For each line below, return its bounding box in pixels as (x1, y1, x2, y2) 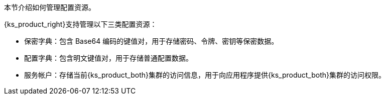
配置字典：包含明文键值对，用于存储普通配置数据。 (24, 54, 193, 62)
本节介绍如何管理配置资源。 (4, 3, 95, 11)
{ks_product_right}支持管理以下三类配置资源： (4, 20, 157, 28)
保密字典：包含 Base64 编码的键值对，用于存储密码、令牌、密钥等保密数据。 (24, 37, 279, 45)
